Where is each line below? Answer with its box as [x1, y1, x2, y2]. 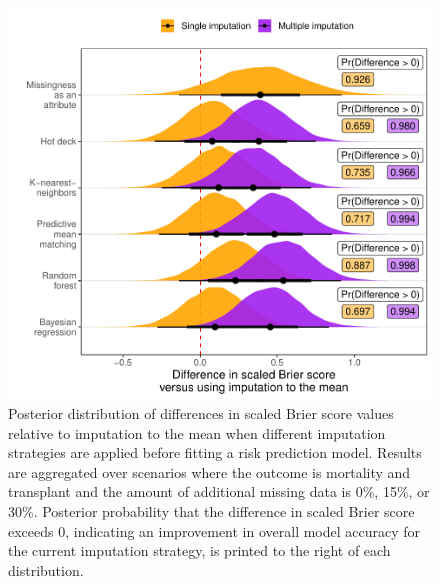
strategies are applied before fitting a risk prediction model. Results [8, 442, 422, 463]
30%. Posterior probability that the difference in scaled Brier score [8, 500, 415, 521]
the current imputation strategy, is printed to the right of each [8, 540, 391, 561]
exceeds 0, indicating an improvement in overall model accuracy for [8, 520, 421, 541]
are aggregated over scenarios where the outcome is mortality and [8, 461, 411, 482]
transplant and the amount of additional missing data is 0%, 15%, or [8, 481, 430, 502]
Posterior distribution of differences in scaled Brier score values [8, 402, 394, 423]
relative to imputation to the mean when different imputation [8, 422, 386, 443]
